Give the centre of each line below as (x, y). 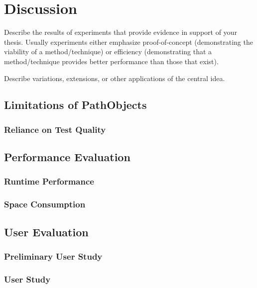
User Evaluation (46, 232)
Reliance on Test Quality (55, 129)
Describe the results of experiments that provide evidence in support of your (121, 32)
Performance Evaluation (67, 157)
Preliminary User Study (53, 256)
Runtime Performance (49, 181)
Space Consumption (45, 204)
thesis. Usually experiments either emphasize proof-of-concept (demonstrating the (128, 42)
